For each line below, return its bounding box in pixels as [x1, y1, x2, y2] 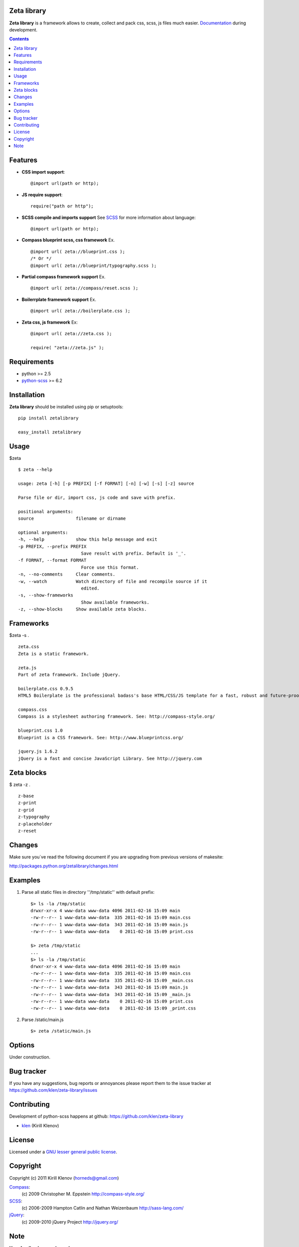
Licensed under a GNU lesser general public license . [9, 1149, 117, 1155]
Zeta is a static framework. [18, 651, 89, 656]
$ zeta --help [18, 467, 52, 472]
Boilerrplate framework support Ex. [21, 296, 97, 302]
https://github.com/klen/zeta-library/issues [9, 1087, 98, 1093]
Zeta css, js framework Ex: [21, 319, 78, 325]
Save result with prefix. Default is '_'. [81, 551, 186, 556]
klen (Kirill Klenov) [21, 1122, 59, 1128]
